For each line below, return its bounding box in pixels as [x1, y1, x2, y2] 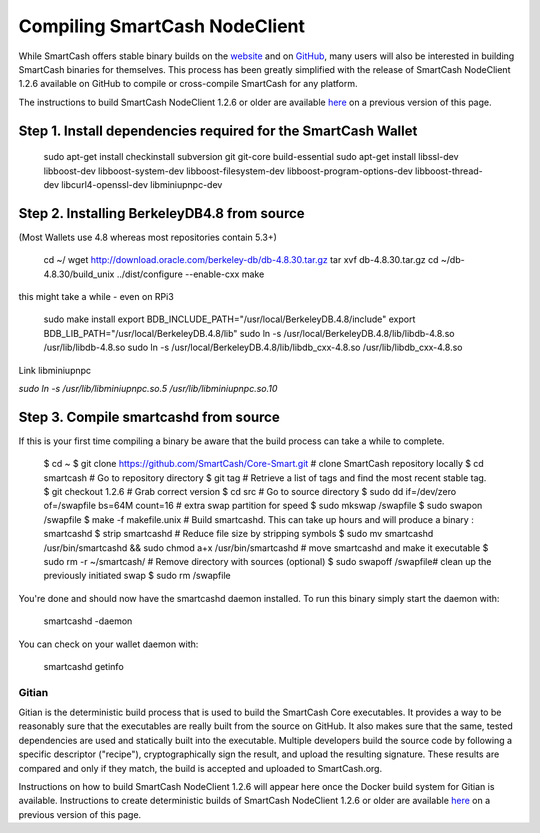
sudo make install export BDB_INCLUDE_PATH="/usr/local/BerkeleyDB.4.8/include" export [43, 313, 416, 325]
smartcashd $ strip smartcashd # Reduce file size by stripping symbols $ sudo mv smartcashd [43, 528, 434, 540]
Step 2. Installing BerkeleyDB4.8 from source [18, 205, 305, 222]
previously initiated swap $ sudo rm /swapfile [43, 570, 231, 582]
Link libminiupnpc [18, 364, 92, 376]
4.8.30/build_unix [43, 268, 115, 280]
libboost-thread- [415, 165, 484, 177]
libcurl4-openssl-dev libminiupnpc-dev [61, 178, 223, 190]
